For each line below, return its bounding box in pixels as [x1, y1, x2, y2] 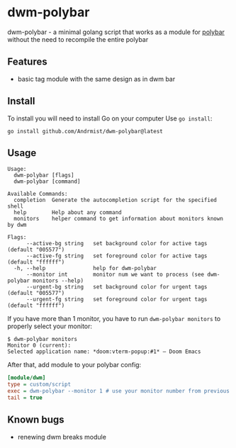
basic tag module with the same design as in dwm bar [17, 74, 176, 83]
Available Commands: [7, 191, 69, 198]
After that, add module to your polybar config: [7, 361, 142, 369]
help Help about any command [13, 209, 122, 216]
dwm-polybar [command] [13, 178, 81, 185]
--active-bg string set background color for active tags [26, 240, 208, 247]
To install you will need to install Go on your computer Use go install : [7, 114, 213, 123]
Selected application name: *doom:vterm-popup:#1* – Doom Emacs [7, 348, 201, 355]
